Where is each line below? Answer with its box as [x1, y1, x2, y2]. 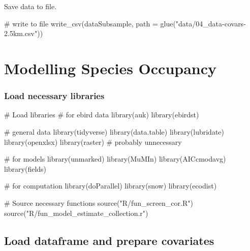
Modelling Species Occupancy [4, 57, 217, 78]
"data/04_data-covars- [175, 18, 246, 28]
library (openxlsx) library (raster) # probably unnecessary [4, 136, 182, 147]
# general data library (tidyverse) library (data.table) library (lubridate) [4, 126, 225, 137]
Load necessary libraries [4, 89, 105, 102]
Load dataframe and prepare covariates [4, 232, 214, 248]
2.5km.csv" [4, 28, 38, 39]
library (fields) [4, 163, 47, 174]
